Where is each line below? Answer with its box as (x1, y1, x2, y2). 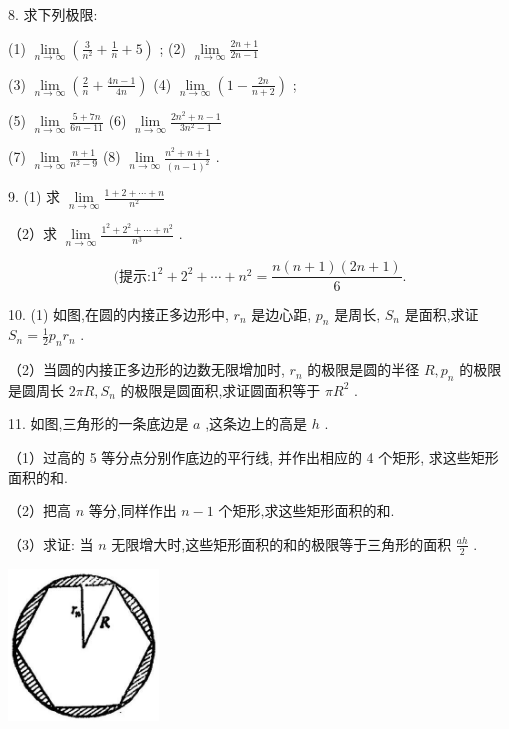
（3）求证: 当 (8, 533, 94, 554)
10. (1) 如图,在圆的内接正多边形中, (8, 303, 229, 324)
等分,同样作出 (88, 500, 177, 521)
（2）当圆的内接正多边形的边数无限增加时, (8, 359, 285, 380)
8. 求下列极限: (8, 4, 98, 24)
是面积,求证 (404, 303, 479, 324)
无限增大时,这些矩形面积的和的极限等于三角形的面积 (111, 533, 452, 554)
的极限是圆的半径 (307, 359, 420, 380)
